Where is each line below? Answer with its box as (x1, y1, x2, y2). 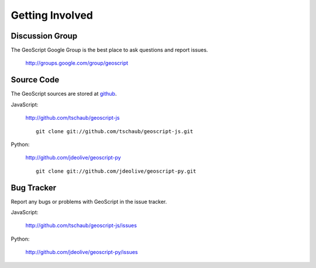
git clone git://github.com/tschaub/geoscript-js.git (36, 128, 193, 134)
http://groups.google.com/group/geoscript (25, 60, 129, 67)
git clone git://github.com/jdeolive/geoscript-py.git (36, 168, 197, 175)
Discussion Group (11, 31, 78, 41)
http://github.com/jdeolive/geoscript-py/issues (25, 249, 138, 256)
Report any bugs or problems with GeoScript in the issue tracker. (11, 198, 167, 205)
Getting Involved (11, 9, 93, 22)
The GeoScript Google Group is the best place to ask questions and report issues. (11, 47, 208, 54)
